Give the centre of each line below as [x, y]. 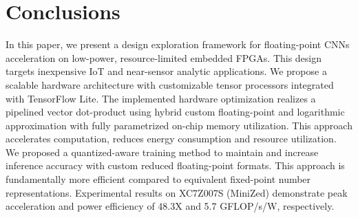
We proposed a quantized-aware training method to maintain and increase [162, 152]
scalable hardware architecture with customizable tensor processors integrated [170, 84]
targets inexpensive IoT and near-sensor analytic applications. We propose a [166, 71]
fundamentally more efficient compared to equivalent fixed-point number [158, 179]
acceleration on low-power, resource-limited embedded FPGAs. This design [164, 57]
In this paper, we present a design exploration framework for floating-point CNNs [178, 44]
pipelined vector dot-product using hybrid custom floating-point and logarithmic [175, 112]
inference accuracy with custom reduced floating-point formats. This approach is [175, 165]
